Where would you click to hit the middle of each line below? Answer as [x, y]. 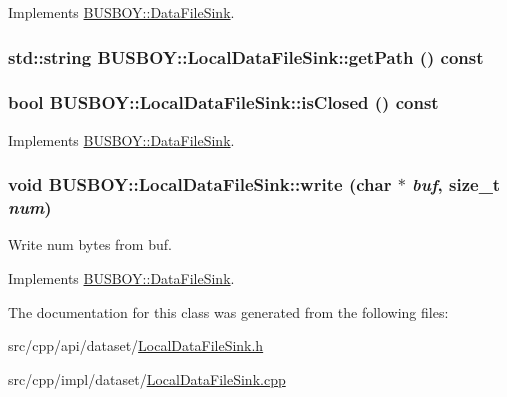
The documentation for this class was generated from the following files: [228, 311]
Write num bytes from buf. [90, 244]
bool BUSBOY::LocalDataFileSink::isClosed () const [223, 102]
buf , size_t [456, 184]
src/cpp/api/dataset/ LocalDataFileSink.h [136, 345]
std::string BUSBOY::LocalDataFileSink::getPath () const [246, 56]
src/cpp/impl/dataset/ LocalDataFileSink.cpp [147, 378]
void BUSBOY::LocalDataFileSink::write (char [200, 184]
